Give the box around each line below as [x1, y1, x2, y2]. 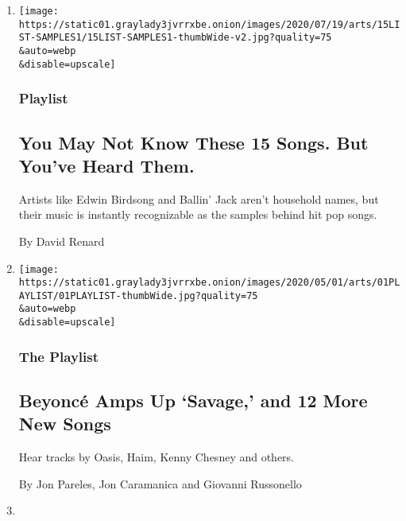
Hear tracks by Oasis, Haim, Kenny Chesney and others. [18, 449, 295, 465]
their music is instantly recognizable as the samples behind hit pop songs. [18, 206, 377, 223]
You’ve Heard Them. [18, 153, 195, 177]
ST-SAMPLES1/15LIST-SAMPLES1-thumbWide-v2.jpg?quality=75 [18, 32, 332, 44]
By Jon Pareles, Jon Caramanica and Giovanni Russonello [18, 475, 302, 492]
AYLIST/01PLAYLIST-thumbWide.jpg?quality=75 [18, 290, 258, 301]
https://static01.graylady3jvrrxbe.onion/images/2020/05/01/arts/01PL [18, 277, 400, 289]
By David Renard [18, 232, 105, 249]
